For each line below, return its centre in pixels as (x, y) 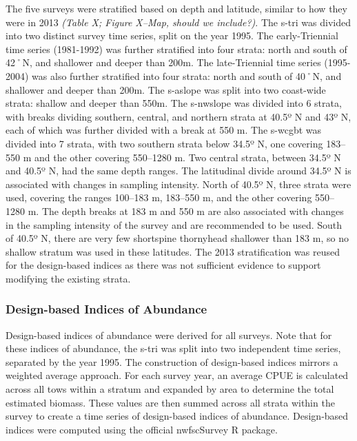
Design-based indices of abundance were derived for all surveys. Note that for (169, 335)
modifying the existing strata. (68, 278)
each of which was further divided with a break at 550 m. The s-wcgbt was (164, 130)
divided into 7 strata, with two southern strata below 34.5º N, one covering (164, 143)
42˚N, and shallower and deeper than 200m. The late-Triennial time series (163, 62)
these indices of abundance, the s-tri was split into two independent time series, (173, 348)
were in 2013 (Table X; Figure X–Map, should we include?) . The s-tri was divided (178, 22)
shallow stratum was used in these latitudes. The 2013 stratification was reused (173, 251)
